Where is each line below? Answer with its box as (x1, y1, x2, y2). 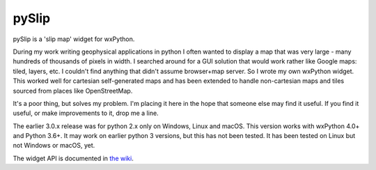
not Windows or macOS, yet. (13, 141, 95, 150)
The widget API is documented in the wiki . (13, 154, 134, 162)
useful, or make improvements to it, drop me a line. (13, 109, 159, 118)
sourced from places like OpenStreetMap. (13, 86, 133, 95)
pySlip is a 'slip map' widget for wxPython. (13, 35, 135, 43)
